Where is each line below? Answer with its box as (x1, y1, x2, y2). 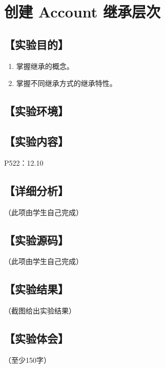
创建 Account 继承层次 (4, 1, 161, 22)
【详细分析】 (4, 182, 69, 198)
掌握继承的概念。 (16, 60, 74, 71)
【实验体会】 (4, 330, 69, 346)
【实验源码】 (4, 232, 69, 248)
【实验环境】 (4, 103, 69, 119)
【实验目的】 (4, 36, 69, 52)
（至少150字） (4, 354, 51, 365)
